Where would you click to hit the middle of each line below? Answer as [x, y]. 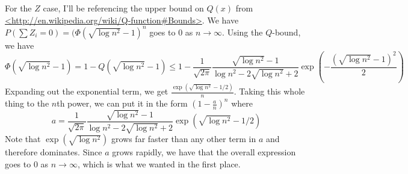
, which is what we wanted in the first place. [159, 163]
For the [18, 8]
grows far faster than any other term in [184, 139]
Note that [23, 139]
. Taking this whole [269, 91]
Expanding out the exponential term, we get [87, 91]
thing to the [27, 103]
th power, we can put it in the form [122, 103]
